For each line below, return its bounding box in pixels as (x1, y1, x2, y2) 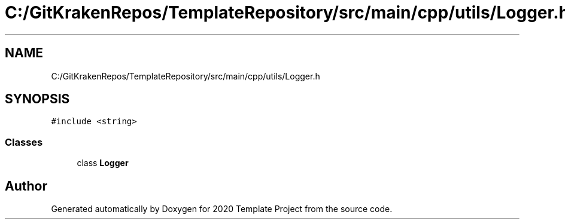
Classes (5, 136, 43, 148)
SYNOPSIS (5, 91, 70, 107)
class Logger (77, 158, 129, 168)
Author (5, 178, 47, 194)
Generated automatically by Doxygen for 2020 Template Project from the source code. (51, 204, 393, 214)
